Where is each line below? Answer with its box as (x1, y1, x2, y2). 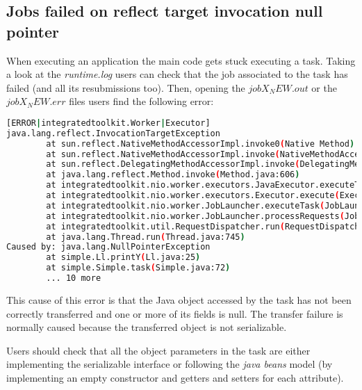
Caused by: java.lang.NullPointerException (6, 242, 211, 252)
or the (311, 80, 337, 95)
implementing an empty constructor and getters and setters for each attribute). (6, 370, 344, 384)
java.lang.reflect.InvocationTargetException (6, 128, 220, 138)
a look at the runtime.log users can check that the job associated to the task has (6, 67, 348, 81)
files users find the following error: (69, 94, 214, 108)
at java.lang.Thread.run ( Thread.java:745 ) (46, 231, 245, 242)
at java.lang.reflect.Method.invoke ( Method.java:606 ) (46, 170, 300, 180)
